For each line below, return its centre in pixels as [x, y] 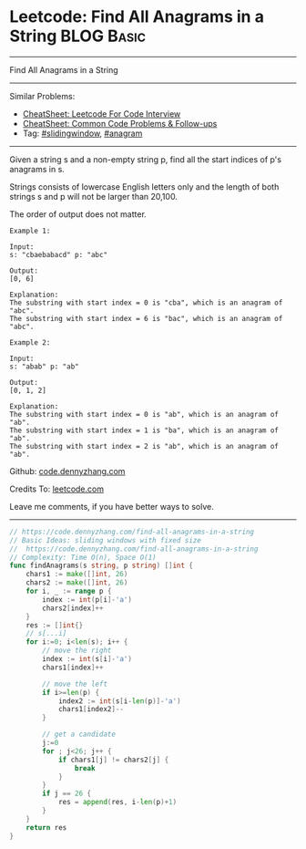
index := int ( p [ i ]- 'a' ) [87, 599]
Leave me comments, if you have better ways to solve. [112, 506]
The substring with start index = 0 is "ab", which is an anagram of [144, 414]
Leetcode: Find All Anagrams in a [137, 17]
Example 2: [30, 342]
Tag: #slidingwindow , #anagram [82, 133]
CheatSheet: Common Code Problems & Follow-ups [120, 123]
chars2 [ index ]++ [73, 608]
